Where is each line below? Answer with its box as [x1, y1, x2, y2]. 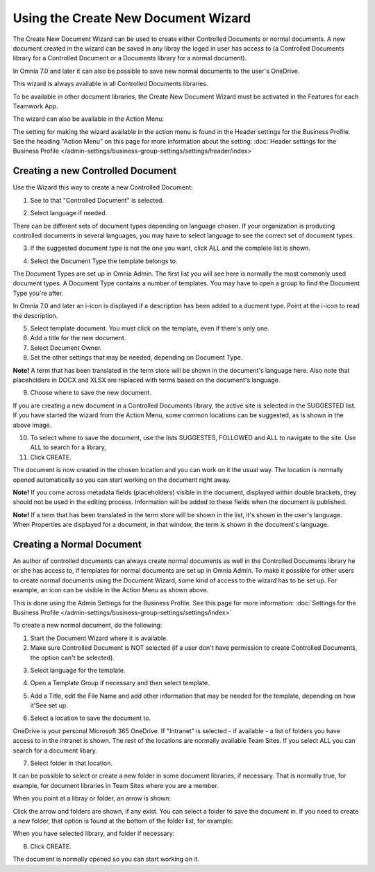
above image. [12, 421, 52, 429]
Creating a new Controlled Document [12, 165, 177, 177]
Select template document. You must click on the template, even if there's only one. [30, 324, 270, 333]
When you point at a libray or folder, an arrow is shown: [12, 794, 172, 803]
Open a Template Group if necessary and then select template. [30, 679, 210, 687]
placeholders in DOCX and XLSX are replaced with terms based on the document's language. [12, 376, 281, 384]
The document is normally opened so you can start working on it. [12, 855, 200, 864]
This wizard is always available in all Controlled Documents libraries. [12, 80, 208, 88]
